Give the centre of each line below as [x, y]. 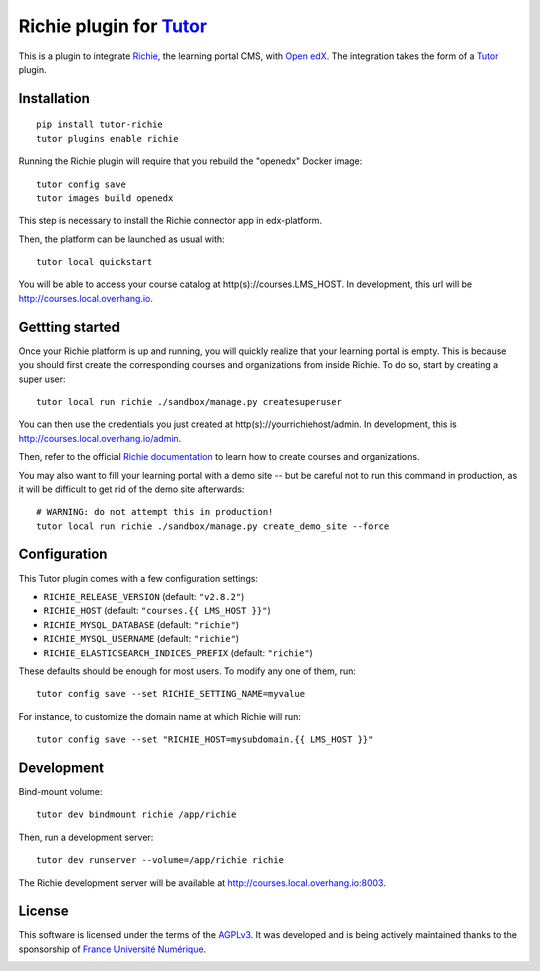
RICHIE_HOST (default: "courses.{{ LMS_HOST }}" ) [157, 611]
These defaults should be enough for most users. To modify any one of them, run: [187, 671]
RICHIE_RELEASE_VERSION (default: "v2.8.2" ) [144, 596]
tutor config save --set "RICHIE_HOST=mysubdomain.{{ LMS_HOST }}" [205, 739]
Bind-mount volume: [60, 791]
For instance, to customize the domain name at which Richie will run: [160, 716]
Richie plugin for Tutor [113, 26]
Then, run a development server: [86, 837]
